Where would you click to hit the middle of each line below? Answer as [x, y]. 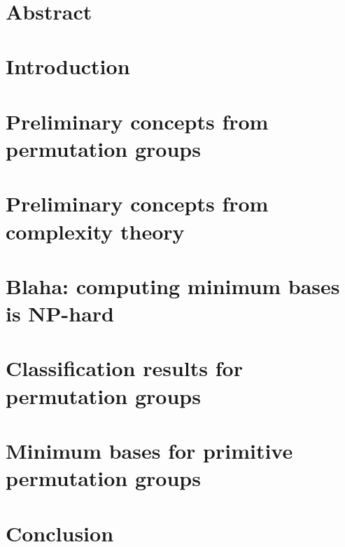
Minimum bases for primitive [149, 450]
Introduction [68, 66]
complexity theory [95, 231]
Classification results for [124, 368]
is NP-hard [60, 313]
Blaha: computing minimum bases [173, 285]
